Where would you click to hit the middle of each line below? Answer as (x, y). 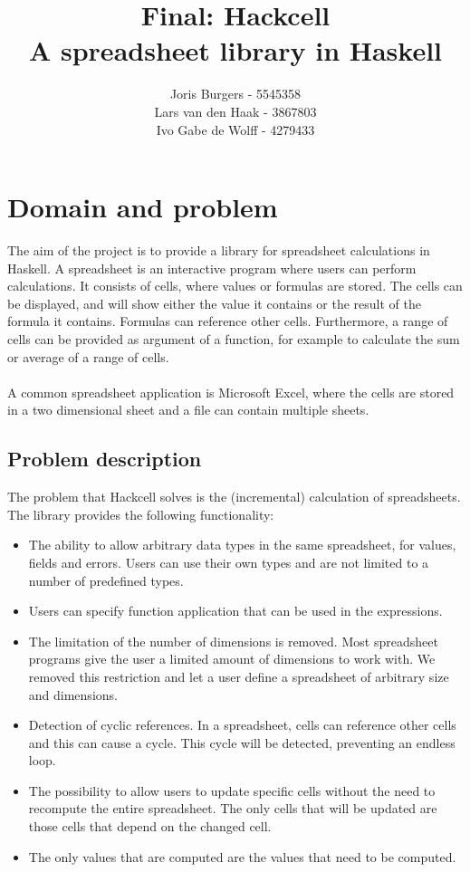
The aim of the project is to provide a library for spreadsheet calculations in (219, 250)
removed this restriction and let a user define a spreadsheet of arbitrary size (239, 676)
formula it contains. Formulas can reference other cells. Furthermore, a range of (228, 321)
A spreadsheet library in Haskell (235, 50)
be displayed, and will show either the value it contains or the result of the (214, 303)
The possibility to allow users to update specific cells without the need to (232, 790)
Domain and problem (143, 207)
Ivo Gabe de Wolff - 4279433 (235, 129)
